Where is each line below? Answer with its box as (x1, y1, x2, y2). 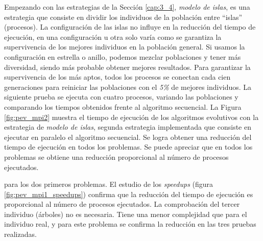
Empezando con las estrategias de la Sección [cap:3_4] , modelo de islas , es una (4, 2, 250, 12)
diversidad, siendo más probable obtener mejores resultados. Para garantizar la (4, 61, 251, 72)
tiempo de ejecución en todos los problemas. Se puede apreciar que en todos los (4, 141, 253, 152)
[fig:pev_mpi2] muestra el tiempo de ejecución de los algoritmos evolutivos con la (4, 111, 259, 122)
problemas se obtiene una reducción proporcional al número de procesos (4, 151, 229, 162)
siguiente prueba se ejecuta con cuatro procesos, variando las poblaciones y (4, 91, 238, 102)
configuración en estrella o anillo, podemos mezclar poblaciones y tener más (4, 51, 241, 62)
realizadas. (4, 229, 37, 239)
